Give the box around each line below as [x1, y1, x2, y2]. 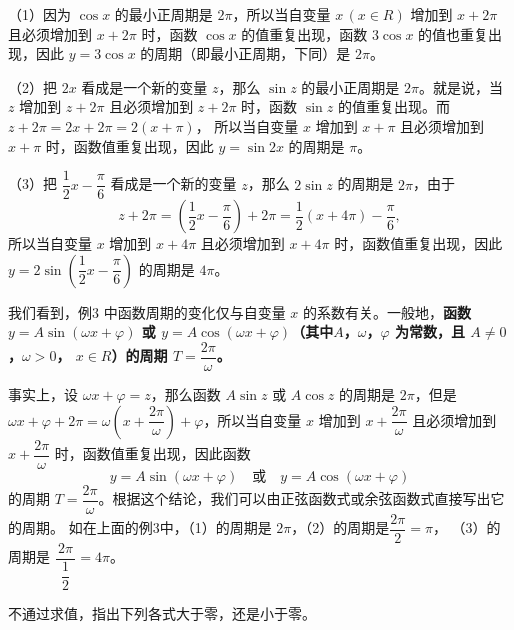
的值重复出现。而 [337, 96, 450, 117]
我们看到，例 [8, 301, 92, 322]
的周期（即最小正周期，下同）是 [140, 43, 351, 64]
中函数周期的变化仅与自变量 [103, 301, 286, 322]
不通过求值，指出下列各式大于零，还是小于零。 [8, 602, 316, 623]
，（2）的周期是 [291, 517, 390, 538]
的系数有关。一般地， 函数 [303, 301, 472, 322]
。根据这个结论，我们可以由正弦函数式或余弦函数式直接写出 [98, 488, 491, 509]
